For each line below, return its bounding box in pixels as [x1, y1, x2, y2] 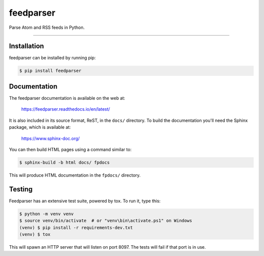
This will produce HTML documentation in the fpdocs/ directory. [9, 172, 141, 178]
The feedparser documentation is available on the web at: [9, 95, 126, 101]
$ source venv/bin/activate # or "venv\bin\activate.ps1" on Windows [19, 218, 193, 224]
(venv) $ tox [19, 232, 51, 237]
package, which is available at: [9, 124, 71, 130]
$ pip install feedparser [19, 68, 82, 73]
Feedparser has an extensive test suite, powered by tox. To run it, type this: [9, 198, 161, 204]
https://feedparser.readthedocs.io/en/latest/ [21, 106, 110, 112]
